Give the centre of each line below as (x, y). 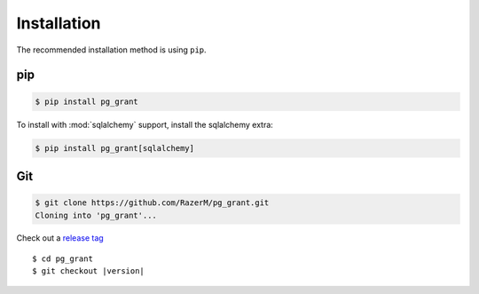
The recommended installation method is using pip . (112, 50)
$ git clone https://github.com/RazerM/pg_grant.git (152, 203)
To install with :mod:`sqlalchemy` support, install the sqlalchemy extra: (145, 124)
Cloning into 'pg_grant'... (96, 215)
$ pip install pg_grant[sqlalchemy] (115, 148)
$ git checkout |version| (89, 271)
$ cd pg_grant (63, 258)
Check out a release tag (60, 238)
